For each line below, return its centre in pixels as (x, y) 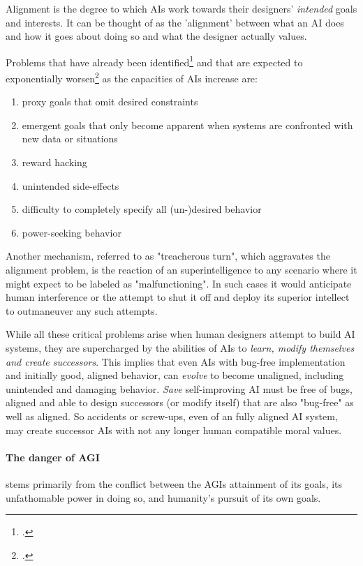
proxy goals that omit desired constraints (110, 102)
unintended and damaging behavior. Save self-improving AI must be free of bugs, (179, 388)
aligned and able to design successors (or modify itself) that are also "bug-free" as (180, 402)
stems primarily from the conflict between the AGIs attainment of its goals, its (174, 483)
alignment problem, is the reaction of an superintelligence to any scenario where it (181, 270)
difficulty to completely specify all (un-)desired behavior (142, 209)
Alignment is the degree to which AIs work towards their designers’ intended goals (181, 8)
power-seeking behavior (72, 232)
